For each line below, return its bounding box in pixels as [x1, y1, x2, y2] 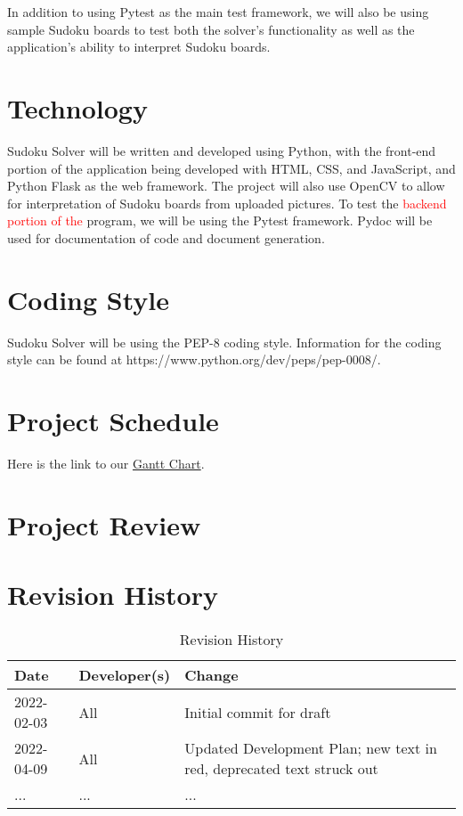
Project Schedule [7, 402, 219, 438]
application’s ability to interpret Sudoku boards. [7, 37, 271, 56]
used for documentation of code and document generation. [7, 228, 325, 247]
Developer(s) [78, 665, 171, 685]
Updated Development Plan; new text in [184, 738, 437, 758]
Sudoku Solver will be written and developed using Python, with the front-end [7, 141, 436, 159]
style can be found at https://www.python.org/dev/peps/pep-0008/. [7, 350, 381, 369]
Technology [7, 89, 148, 126]
